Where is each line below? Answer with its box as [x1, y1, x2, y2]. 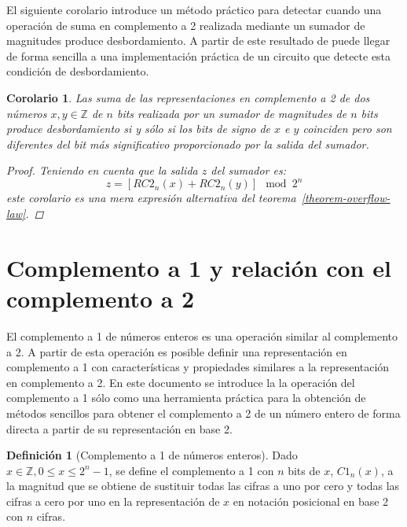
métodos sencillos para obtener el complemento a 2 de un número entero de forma [6, 404, 401, 421]
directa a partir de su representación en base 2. [6, 420, 233, 437]
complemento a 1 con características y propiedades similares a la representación [6, 359, 390, 375]
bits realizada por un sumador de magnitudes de [116, 105, 347, 121]
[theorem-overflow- [301, 190, 390, 206]
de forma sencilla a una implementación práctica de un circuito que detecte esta [6, 47, 391, 64]
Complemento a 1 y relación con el [6, 251, 391, 283]
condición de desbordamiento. [6, 63, 149, 79]
